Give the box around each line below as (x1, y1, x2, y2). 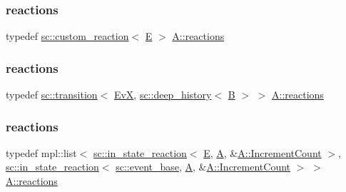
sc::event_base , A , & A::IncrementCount (116, 159, 291, 174)
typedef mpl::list (6, 145, 77, 160)
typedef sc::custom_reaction (6, 29, 129, 44)
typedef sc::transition (6, 87, 98, 102)
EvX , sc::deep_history (113, 87, 212, 102)
